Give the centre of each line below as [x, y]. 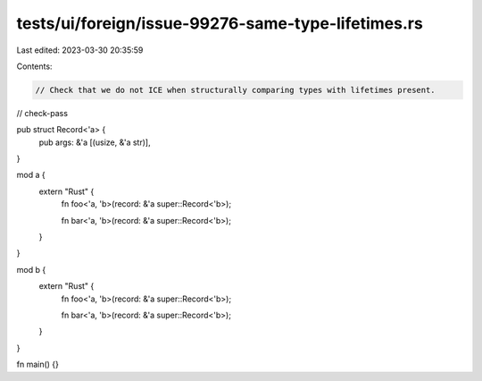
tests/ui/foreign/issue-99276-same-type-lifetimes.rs [220, 23]
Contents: [34, 66]
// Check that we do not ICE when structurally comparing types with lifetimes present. [236, 90]
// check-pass [42, 113]
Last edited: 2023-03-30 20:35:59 [80, 50]
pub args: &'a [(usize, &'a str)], [95, 142]
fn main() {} [38, 364]
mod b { [31, 269]
